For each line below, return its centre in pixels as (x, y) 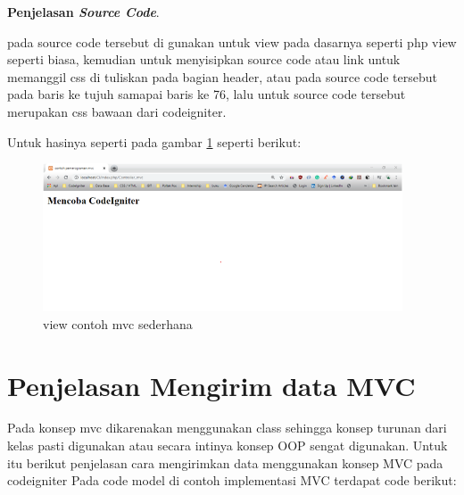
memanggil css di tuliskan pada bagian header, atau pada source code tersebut (222, 76)
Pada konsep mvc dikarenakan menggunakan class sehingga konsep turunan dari (227, 428)
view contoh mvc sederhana (118, 323)
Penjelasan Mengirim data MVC (211, 385)
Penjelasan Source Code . (83, 12)
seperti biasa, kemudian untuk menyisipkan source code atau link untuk (204, 59)
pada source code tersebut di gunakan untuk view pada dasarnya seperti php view (232, 41)
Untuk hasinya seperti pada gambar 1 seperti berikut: (154, 141)
